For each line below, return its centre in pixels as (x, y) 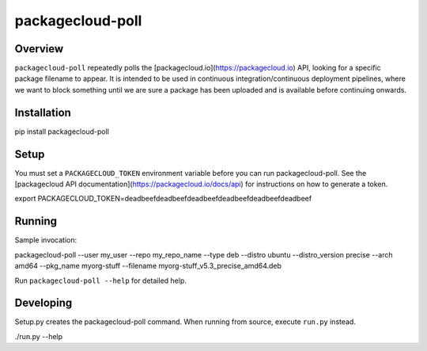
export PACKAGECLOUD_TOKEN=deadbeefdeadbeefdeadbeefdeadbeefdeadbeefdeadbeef (163, 199)
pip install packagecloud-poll (62, 132)
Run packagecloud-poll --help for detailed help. (101, 280)
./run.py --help (39, 336)
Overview (39, 49)
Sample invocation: (46, 240)
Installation (43, 112)
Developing (43, 303)
